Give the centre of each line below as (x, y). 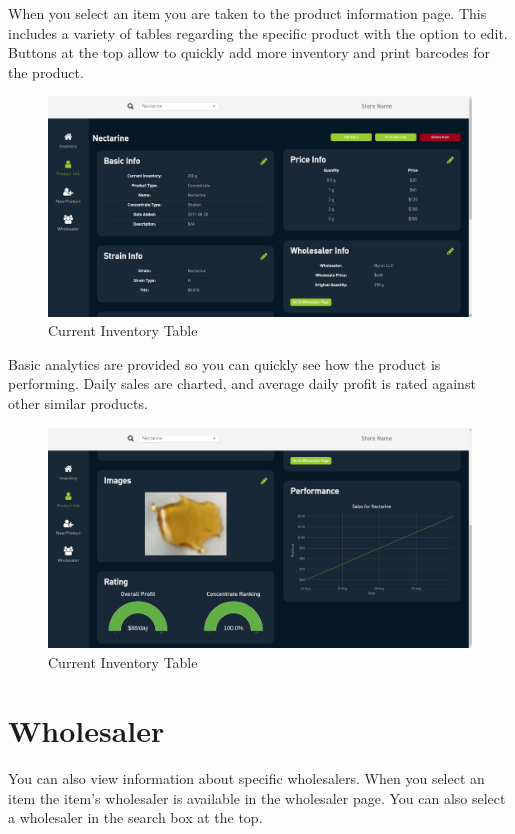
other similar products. (78, 403)
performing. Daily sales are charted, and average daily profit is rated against (242, 383)
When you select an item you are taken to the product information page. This (247, 13)
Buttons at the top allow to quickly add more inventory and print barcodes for (249, 52)
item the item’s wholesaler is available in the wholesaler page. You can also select (257, 797)
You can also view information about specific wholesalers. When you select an (246, 778)
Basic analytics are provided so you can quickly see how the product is (224, 363)
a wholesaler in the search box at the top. (135, 817)
